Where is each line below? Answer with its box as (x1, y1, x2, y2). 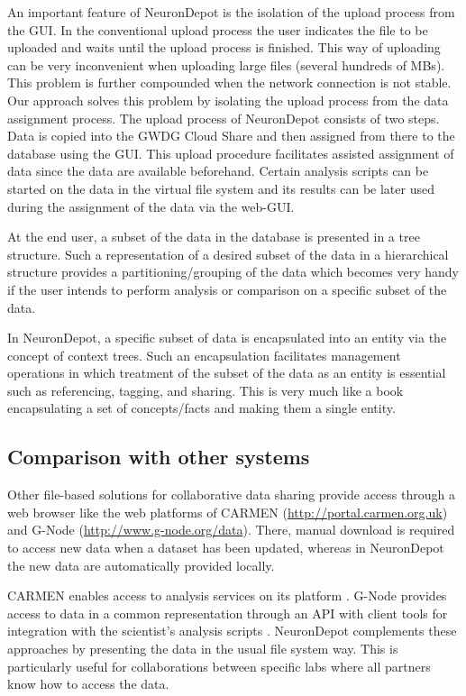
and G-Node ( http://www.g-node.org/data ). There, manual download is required (7, 520, 455, 539)
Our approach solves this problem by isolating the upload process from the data (7, 90, 449, 109)
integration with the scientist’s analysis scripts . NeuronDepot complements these (7, 621, 457, 640)
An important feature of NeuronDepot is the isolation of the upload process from (7, 3, 455, 21)
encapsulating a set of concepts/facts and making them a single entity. (7, 398, 396, 417)
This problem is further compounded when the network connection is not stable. (7, 73, 452, 92)
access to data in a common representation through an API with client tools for (7, 603, 448, 622)
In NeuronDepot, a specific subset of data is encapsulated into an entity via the (7, 328, 447, 347)
